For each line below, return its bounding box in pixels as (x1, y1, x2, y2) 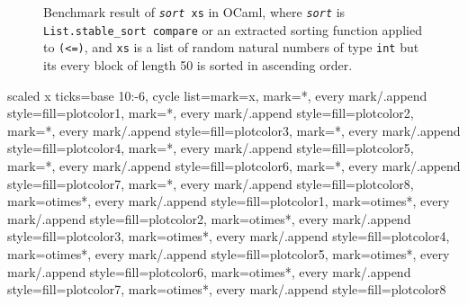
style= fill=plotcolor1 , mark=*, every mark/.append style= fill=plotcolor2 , (7, 103, 414, 122)
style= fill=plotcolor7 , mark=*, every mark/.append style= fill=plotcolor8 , (7, 174, 414, 193)
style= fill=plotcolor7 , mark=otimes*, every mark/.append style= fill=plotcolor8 (7, 280, 446, 299)
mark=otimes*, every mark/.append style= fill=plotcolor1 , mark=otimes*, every (7, 192, 450, 211)
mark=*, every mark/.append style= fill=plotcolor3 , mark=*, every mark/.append (7, 121, 461, 139)
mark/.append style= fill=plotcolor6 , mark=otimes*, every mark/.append (7, 262, 411, 281)
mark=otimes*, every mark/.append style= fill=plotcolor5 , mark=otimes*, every (7, 244, 450, 263)
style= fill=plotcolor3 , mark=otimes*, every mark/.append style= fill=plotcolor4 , (7, 227, 450, 246)
